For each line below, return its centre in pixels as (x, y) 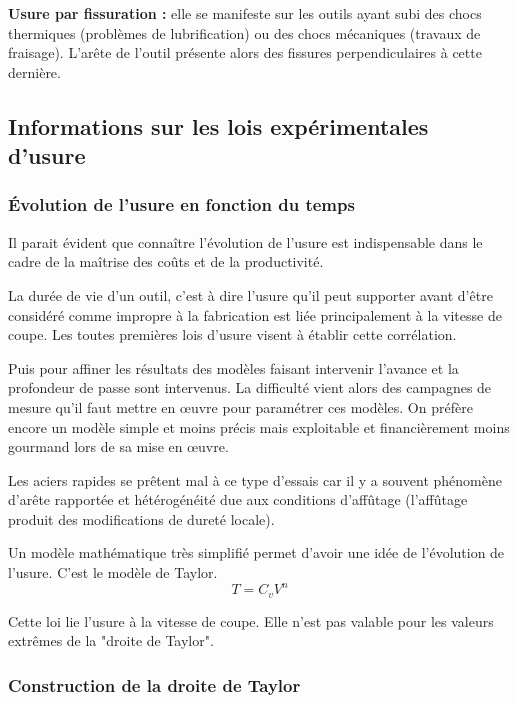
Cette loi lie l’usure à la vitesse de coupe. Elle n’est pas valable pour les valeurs (251, 620)
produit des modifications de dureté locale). (141, 518)
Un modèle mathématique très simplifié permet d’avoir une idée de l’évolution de (256, 552)
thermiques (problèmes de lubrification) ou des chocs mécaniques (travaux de (244, 32)
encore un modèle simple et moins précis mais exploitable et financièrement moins (259, 426)
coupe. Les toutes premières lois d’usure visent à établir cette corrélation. (232, 334)
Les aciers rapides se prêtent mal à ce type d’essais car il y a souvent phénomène (255, 479)
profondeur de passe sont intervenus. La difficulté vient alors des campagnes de (250, 387)
